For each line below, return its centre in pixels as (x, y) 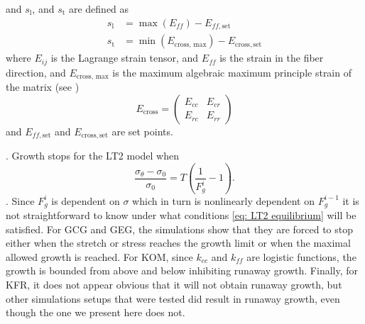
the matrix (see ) (43, 87)
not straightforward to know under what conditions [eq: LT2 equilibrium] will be (181, 214)
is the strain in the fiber (272, 58)
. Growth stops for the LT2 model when (92, 156)
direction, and (36, 72)
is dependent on (86, 200)
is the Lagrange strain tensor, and (125, 58)
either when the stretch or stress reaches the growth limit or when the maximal (178, 243)
